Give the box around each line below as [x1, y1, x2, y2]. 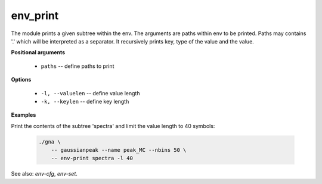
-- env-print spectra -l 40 [51, 155, 134, 162]
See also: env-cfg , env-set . [11, 170, 78, 177]
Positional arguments [11, 49, 66, 56]
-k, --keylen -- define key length [41, 98, 129, 105]
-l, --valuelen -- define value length [41, 89, 140, 96]
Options [11, 76, 32, 83]
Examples [11, 111, 36, 118]
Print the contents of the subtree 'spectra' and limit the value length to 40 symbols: [11, 122, 215, 129]
